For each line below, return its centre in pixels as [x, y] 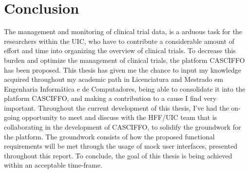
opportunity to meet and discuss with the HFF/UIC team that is [120, 117]
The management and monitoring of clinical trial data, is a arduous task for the [123, 31]
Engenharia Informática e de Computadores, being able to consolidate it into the [125, 88]
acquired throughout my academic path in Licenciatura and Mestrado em [114, 79]
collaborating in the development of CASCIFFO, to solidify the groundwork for [123, 127]
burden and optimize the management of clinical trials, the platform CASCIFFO [124, 60]
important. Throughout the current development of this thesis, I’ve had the [116, 107]
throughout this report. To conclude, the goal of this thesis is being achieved [118, 155]
